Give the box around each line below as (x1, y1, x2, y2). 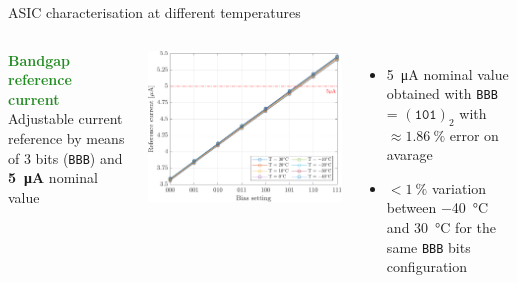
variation (431, 177, 487, 198)
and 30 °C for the (386, 217, 496, 238)
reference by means (8, 127, 125, 148)
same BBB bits (386, 236, 471, 257)
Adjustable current (8, 108, 123, 129)
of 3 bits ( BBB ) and (8, 147, 123, 168)
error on (449, 124, 499, 145)
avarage (386, 144, 433, 165)
